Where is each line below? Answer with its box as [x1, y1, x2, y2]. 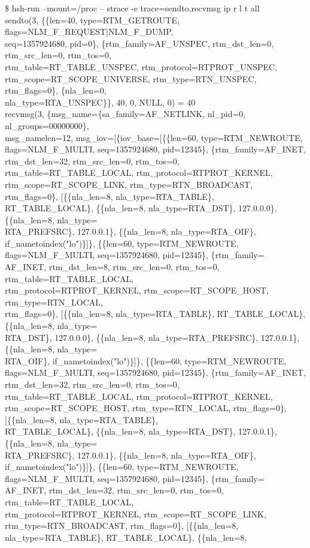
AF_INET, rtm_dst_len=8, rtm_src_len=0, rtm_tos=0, [5, 260, 220, 273]
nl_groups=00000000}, [5, 119, 89, 131]
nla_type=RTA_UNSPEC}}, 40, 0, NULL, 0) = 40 [5, 95, 196, 108]
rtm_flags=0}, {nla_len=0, [5, 84, 107, 97]
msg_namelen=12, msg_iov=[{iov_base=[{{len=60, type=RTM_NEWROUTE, [5, 131, 303, 143]
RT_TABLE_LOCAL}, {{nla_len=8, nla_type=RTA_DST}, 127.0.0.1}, [5, 425, 277, 438]
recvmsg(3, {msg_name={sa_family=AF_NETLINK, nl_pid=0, [5, 107, 246, 120]
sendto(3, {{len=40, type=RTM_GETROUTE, [5, 13, 180, 26]
